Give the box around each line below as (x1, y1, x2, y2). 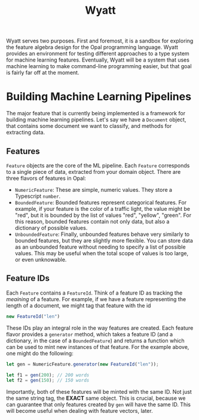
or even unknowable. (14, 256, 67, 263)
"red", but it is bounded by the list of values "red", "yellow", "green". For (14, 211, 192, 219)
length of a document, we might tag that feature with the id (6, 302, 151, 309)
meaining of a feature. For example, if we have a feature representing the (6, 295, 186, 302)
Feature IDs (6, 273, 50, 284)
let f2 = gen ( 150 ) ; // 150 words (6, 378, 90, 384)
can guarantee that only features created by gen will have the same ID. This (6, 401, 191, 408)
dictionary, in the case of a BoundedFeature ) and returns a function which (6, 337, 185, 344)
